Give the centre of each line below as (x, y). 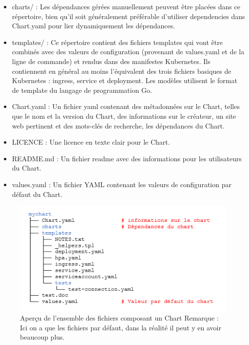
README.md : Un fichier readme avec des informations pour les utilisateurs (127, 158)
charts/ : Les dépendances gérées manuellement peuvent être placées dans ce (126, 6)
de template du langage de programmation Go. (82, 90)
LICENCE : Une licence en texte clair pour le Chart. (91, 142)
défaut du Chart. (37, 194)
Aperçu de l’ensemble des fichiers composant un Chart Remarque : (119, 318)
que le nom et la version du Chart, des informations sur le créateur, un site (124, 116)
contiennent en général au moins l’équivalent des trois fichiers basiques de (122, 71)
